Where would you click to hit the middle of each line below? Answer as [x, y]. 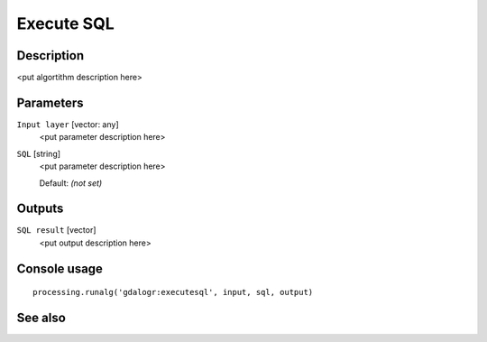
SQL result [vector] [56, 230]
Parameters [50, 102]
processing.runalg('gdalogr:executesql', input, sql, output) [173, 292]
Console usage [60, 268]
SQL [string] [39, 153]
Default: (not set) [71, 183]
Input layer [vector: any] [68, 124]
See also [41, 318]
